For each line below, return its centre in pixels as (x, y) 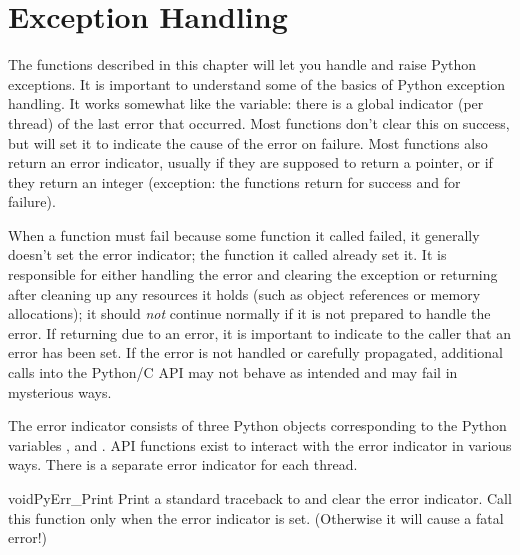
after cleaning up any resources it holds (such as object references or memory (244, 293)
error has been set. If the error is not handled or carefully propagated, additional (255, 352)
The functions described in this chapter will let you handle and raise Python (242, 64)
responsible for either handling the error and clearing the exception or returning (253, 274)
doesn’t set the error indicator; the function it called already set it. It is (227, 254)
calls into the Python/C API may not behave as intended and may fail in (233, 372)
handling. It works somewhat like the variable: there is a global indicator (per (246, 103)
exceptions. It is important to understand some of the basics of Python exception (256, 83)
